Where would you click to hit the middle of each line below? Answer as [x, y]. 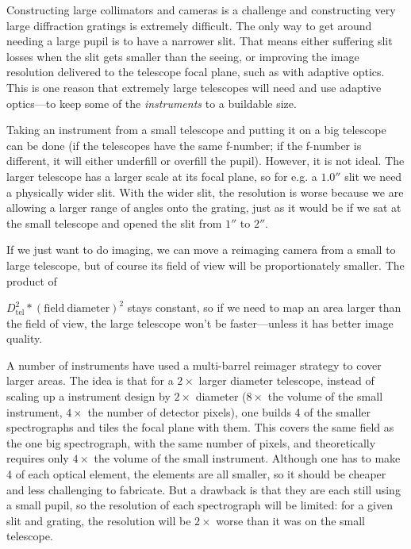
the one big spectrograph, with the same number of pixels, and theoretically [191, 442]
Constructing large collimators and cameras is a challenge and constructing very [201, 10]
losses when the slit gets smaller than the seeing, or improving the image [183, 56]
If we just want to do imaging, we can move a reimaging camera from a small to [201, 250]
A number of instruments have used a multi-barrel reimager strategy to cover [194, 365]
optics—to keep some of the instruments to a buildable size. [152, 103]
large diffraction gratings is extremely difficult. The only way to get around [189, 25]
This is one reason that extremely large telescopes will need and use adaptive [194, 87]
